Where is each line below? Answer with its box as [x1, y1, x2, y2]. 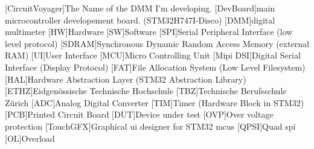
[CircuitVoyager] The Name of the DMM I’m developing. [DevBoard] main [5, 2, 275, 14]
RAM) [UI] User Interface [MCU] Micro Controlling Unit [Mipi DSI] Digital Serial [5, 49, 301, 62]
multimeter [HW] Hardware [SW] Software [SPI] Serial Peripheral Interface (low [5, 25, 293, 38]
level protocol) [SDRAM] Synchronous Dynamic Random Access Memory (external [5, 37, 310, 49]
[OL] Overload [5, 132, 55, 144]
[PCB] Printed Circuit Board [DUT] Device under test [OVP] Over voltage [5, 108, 274, 121]
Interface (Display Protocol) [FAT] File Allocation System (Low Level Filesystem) [5, 60, 306, 73]
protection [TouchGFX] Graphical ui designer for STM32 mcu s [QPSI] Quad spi [5, 119, 296, 132]
